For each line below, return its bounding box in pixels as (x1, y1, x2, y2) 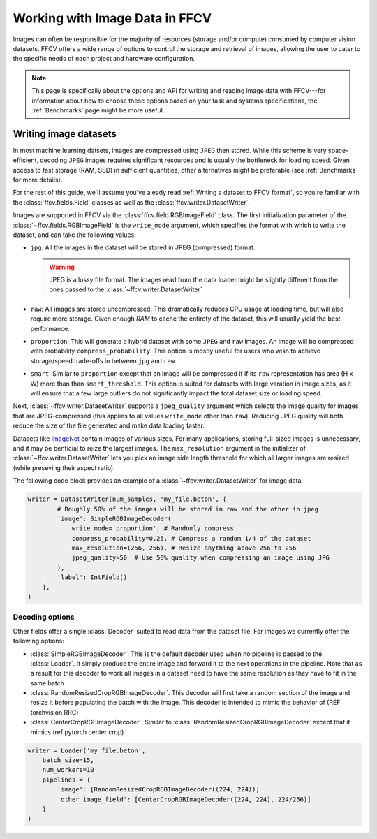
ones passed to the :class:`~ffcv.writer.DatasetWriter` (49, 285, 202, 293)
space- (328, 146, 349, 154)
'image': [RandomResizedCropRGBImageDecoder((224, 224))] (57, 786, 260, 794)
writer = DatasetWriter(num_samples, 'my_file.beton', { (27, 495, 227, 503)
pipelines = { (42, 775, 91, 784)
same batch (30, 678, 64, 687)
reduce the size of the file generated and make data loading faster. (13, 421, 205, 430)
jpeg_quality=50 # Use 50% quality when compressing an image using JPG (71, 554, 330, 562)
